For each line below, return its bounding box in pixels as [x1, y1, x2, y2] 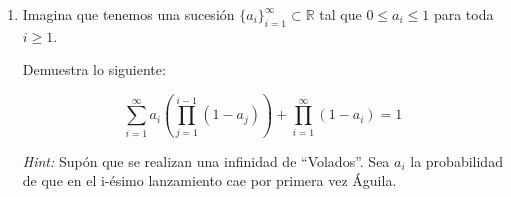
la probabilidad [410, 150, 503, 171]
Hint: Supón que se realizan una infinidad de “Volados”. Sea [22, 150, 390, 171]
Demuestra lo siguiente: [22, 59, 166, 80]
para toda [433, 4, 494, 24]
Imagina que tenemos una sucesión [22, 4, 235, 24]
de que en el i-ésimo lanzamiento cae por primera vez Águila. [22, 170, 397, 191]
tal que [319, 4, 362, 24]
